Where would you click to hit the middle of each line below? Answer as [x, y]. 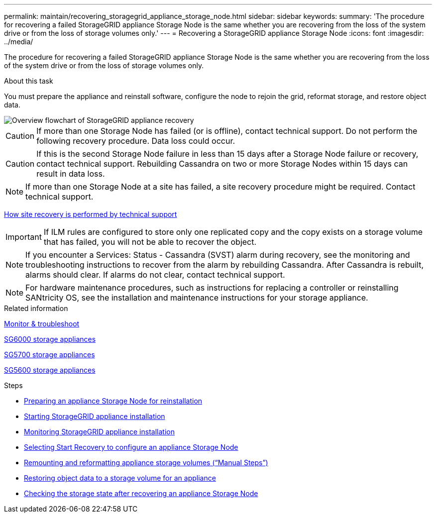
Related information [36, 308]
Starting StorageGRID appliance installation [95, 416]
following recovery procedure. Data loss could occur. [136, 141]
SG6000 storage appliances [50, 339]
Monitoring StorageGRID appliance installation [99, 432]
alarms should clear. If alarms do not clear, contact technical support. [155, 275]
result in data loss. [71, 174]
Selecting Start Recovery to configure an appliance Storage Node [131, 447]
